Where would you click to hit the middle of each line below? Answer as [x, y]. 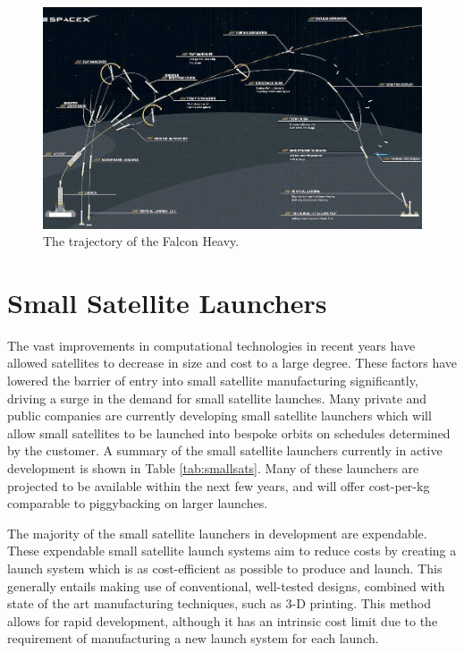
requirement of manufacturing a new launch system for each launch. [193, 638]
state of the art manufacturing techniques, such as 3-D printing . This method [219, 603]
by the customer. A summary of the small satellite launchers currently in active [225, 450]
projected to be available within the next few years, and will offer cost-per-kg [219, 485]
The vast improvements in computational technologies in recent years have [211, 345]
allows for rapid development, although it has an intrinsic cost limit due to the [223, 620]
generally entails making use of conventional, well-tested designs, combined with [226, 585]
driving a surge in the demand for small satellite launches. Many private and [217, 398]
